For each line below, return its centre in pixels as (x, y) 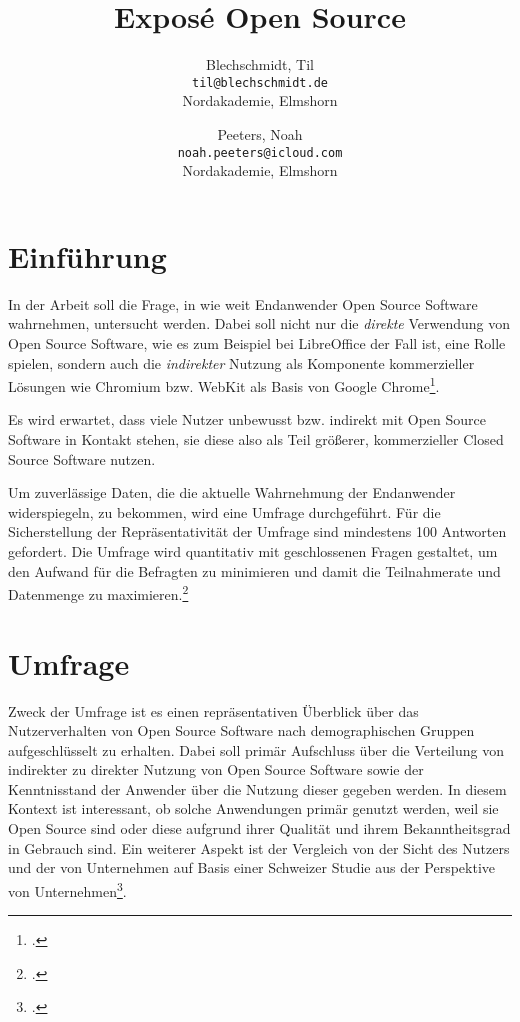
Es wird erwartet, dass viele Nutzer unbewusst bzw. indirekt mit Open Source (247, 419)
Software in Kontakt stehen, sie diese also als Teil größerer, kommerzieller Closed (256, 438)
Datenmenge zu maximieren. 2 (98, 592)
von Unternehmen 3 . (67, 889)
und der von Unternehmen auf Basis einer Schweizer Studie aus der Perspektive (252, 867)
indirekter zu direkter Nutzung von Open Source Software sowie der (216, 769)
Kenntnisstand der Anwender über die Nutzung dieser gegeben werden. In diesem (257, 788)
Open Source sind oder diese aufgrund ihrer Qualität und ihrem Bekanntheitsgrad (259, 828)
